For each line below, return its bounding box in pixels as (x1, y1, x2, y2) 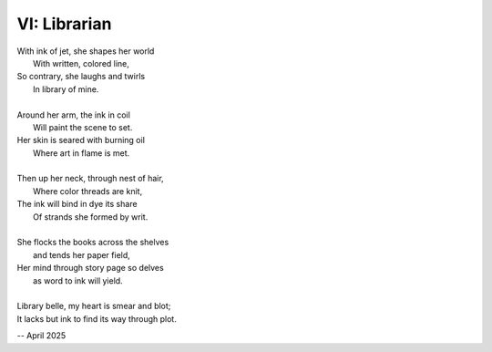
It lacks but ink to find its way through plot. (16, 313, 177, 324)
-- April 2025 (16, 330, 67, 341)
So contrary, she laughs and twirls (16, 71, 146, 82)
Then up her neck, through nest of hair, (16, 173, 164, 184)
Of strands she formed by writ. (33, 211, 149, 223)
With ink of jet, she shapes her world (16, 46, 155, 57)
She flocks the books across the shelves (16, 237, 169, 248)
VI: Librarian (16, 14, 112, 34)
